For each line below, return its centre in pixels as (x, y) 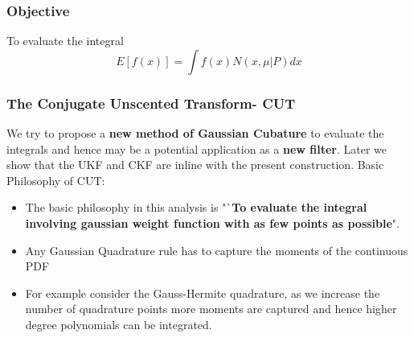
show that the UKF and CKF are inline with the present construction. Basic (195, 165)
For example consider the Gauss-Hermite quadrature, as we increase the (203, 293)
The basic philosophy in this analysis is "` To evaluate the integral (196, 207)
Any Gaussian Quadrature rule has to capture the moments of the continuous (217, 250)
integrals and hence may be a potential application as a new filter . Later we (197, 148)
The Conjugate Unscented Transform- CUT (151, 103)
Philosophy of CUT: (56, 180)
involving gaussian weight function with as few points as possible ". (212, 223)
